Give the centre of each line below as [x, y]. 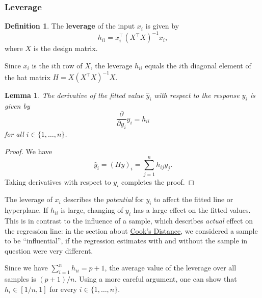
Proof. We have [29, 151]
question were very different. [49, 250]
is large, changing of [92, 210]
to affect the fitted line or [194, 199]
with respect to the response [197, 95]
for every [63, 289]
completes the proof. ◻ [158, 181]
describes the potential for [103, 199]
